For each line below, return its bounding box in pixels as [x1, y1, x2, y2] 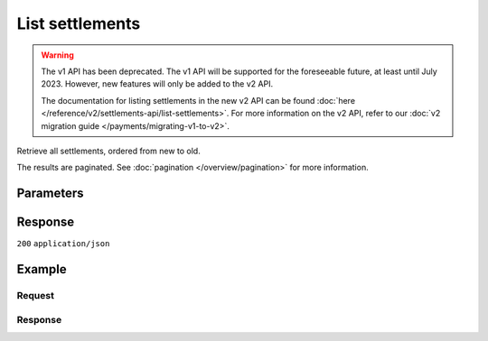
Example [16, 262, 67, 277]
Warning [41, 50, 74, 60]
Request [16, 289, 54, 301]
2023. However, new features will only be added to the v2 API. [41, 78, 274, 89]
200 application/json [16, 239, 110, 249]
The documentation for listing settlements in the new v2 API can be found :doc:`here [41, 95, 356, 106]
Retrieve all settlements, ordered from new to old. [16, 145, 201, 156]
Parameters [16, 186, 84, 201]
